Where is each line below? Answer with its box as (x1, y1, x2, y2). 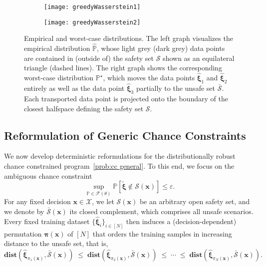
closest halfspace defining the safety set (24, 103, 144, 113)
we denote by (4, 206, 44, 216)
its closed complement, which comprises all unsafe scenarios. (69, 206, 254, 216)
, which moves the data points (103, 72, 195, 83)
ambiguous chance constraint (4, 170, 92, 181)
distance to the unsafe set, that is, (4, 238, 108, 249)
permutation (4, 228, 42, 239)
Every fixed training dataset (4, 216, 90, 226)
